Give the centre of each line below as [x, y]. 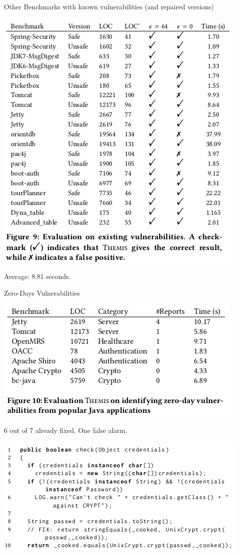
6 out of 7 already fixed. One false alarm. [66, 430]
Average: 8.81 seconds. [37, 276]
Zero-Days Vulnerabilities [42, 292]
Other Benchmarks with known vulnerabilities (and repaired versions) [109, 6]
